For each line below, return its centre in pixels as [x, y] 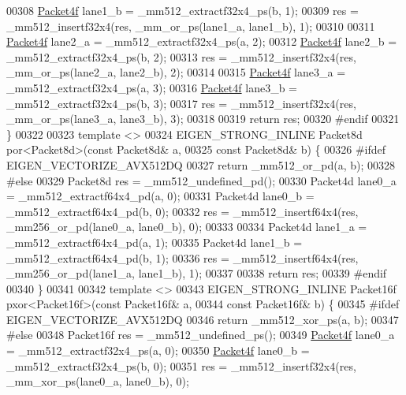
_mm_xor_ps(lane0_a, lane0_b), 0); [98, 381]
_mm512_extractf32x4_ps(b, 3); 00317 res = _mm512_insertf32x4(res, [181, 103]
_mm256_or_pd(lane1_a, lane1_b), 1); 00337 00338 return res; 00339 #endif [197, 273]
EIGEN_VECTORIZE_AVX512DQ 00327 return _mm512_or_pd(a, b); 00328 [201, 164]
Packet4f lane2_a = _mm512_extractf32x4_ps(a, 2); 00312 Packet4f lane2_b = [202, 41]
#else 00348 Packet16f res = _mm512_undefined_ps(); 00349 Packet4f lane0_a [201, 335]
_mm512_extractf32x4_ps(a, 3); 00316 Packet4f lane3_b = [152, 87]
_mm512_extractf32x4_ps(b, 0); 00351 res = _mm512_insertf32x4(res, [181, 365]
